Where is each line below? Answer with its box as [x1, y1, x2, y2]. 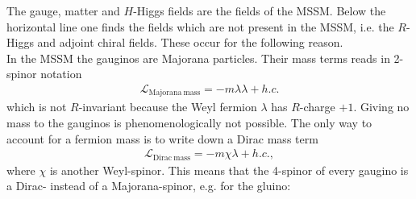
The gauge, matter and [6, 2, 120, 19]
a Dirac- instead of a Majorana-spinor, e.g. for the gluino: [6, 177, 291, 194]
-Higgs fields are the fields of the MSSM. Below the [133, 2, 386, 19]
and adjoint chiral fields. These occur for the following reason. [37, 34, 343, 51]
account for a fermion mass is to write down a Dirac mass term [6, 130, 318, 147]
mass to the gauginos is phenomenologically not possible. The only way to [6, 114, 372, 131]
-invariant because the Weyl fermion [78, 98, 257, 115]
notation [40, 65, 82, 82]
